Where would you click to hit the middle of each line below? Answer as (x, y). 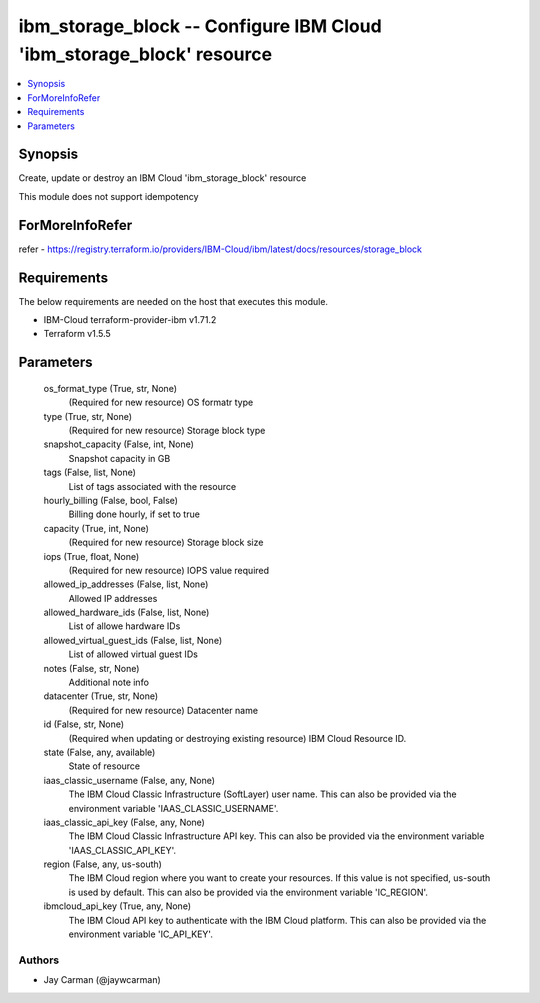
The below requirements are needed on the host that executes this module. (173, 301)
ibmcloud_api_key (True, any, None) (117, 906)
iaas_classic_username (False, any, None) (129, 780)
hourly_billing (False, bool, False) (111, 500)
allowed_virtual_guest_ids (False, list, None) (133, 640)
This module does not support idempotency (108, 196)
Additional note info (109, 682)
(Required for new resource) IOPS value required (169, 570)
